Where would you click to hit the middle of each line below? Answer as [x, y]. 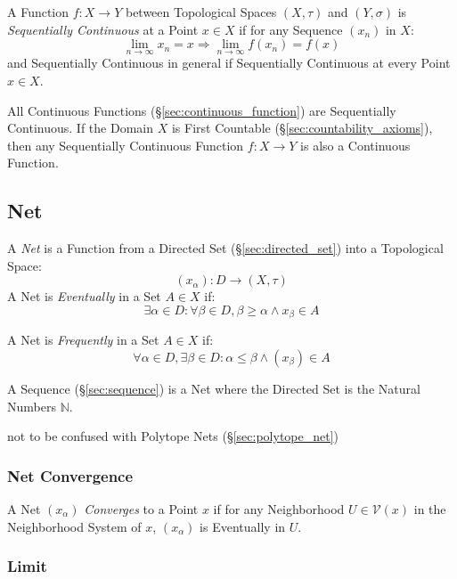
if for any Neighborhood [279, 509]
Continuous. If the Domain [81, 128]
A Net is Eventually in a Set [84, 296]
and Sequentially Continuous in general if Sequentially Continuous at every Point [229, 63]
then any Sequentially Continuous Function [126, 145]
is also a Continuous [355, 145]
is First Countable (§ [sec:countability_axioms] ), [302, 128]
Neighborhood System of [74, 526]
